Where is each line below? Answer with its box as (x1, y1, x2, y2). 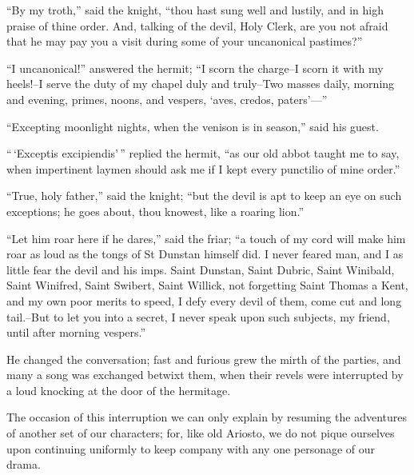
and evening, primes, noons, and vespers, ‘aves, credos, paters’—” (6, 90, 328, 107)
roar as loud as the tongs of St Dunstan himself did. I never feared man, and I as (6, 245, 404, 262)
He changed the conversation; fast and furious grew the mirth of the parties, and (6, 350, 401, 367)
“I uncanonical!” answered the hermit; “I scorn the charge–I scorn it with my (6, 59, 384, 76)
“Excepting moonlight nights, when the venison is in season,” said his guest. (6, 118, 379, 134)
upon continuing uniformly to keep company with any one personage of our (6, 440, 376, 457)
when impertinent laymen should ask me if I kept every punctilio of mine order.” (6, 160, 400, 177)
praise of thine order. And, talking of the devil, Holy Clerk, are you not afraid (6, 17, 388, 34)
